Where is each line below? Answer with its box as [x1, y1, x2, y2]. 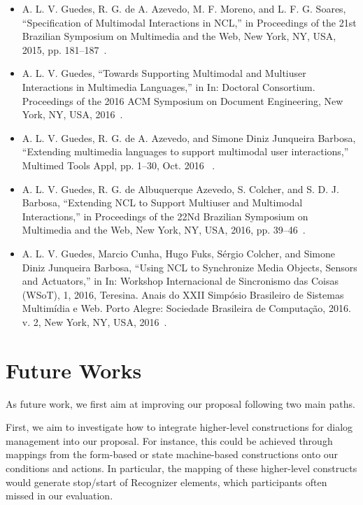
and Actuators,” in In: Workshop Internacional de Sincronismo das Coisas [22, 273, 339, 288]
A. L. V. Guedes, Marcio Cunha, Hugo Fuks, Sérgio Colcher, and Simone [22, 246, 336, 260]
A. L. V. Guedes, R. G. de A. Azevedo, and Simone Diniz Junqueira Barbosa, [22, 130, 356, 145]
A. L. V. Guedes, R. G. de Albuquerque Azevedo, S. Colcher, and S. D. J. [22, 181, 339, 196]
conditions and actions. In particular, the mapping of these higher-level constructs [6, 460, 357, 475]
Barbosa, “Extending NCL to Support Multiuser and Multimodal [22, 195, 303, 210]
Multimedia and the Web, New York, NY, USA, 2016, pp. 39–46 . [22, 222, 306, 237]
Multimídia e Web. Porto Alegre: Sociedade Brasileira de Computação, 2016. [22, 301, 351, 315]
